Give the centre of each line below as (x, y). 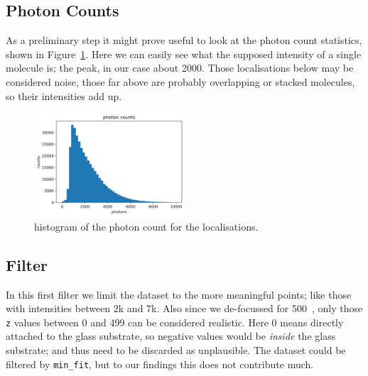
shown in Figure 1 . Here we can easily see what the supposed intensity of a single (184, 54)
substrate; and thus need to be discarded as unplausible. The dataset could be (176, 349)
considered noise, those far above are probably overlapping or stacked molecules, (180, 81)
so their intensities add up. (64, 95)
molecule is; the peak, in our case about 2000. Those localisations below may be (180, 68)
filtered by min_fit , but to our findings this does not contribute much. (160, 364)
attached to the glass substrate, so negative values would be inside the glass (171, 336)
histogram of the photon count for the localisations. (146, 226)
